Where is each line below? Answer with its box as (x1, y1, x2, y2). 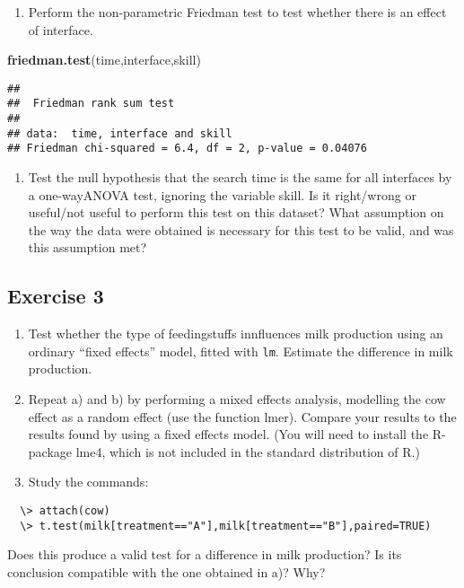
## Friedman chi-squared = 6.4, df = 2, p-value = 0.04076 (7, 142, 367, 155)
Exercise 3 (7, 282, 104, 310)
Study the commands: (28, 472, 149, 491)
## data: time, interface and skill (7, 127, 232, 140)
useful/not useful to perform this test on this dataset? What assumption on (28, 203, 444, 222)
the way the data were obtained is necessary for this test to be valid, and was (28, 220, 454, 239)
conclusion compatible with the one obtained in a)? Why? (7, 562, 326, 581)
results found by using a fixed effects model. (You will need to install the (28, 425, 429, 443)
